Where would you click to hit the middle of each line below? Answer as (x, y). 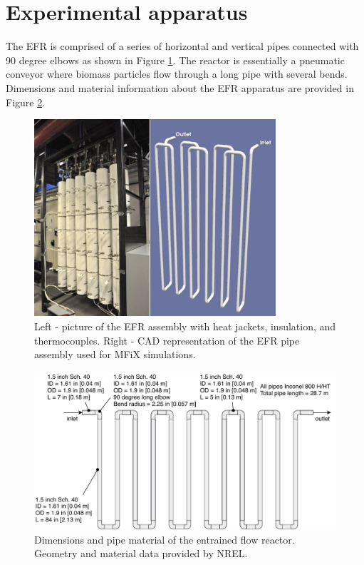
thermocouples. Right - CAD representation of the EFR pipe (167, 340)
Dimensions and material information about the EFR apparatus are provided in (180, 87)
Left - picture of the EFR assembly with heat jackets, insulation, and (185, 326)
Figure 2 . (26, 102)
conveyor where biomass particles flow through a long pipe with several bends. (177, 74)
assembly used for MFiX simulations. (115, 354)
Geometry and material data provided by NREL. (141, 553)
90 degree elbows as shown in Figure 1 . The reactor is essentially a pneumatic (175, 60)
